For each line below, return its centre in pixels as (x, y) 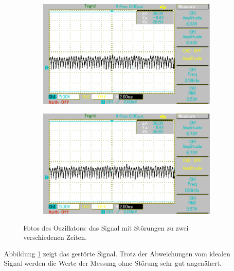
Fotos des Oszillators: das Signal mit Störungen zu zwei (106, 227)
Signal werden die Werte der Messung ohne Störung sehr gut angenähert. (113, 263)
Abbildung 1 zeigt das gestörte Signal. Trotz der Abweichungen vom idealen (117, 253)
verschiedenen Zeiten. (55, 237)
